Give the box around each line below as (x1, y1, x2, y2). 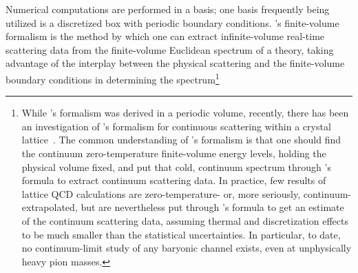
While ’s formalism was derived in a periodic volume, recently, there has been (21, 105, 349, 120)
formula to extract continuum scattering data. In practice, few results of (21, 173, 326, 188)
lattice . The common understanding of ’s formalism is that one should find (21, 132, 341, 147)
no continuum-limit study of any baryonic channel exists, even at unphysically (21, 241, 352, 255)
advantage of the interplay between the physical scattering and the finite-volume (6, 56, 345, 70)
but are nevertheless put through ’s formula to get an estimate (81, 200, 344, 214)
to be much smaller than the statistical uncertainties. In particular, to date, (21, 227, 341, 241)
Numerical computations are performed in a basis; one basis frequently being (6, 2, 330, 16)
